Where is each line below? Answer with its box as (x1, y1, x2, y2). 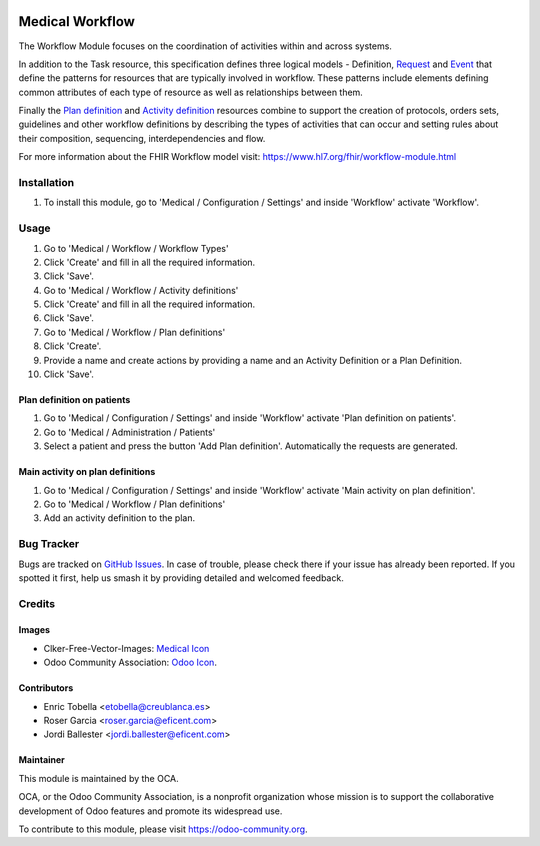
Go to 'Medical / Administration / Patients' (43, 426, 216, 438)
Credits (18, 596, 55, 610)
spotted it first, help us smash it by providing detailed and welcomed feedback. (18, 571, 344, 584)
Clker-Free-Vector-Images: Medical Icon (43, 642, 210, 654)
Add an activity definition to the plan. (43, 512, 195, 524)
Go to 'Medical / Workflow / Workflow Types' (43, 242, 229, 254)
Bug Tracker (18, 537, 80, 551)
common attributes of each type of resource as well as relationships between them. (18, 86, 364, 98)
